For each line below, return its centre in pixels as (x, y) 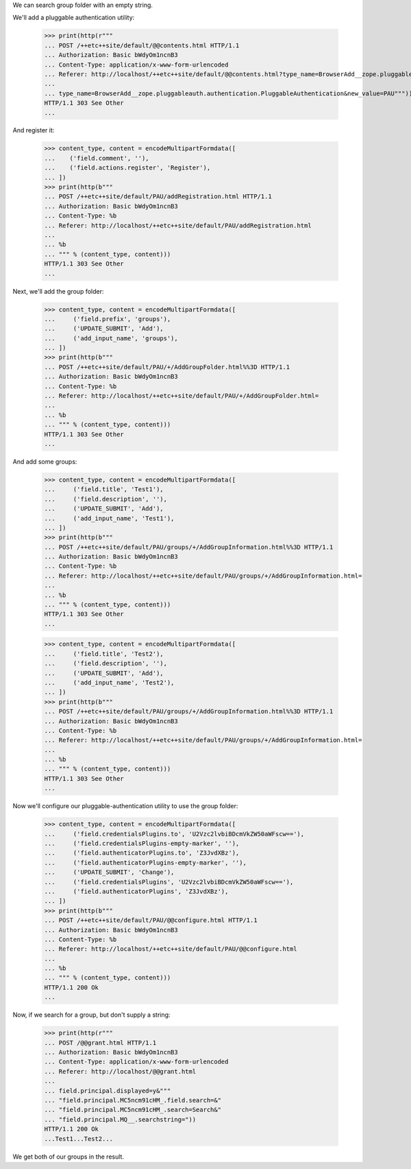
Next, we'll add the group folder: (58, 291)
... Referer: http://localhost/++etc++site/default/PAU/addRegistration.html (178, 225)
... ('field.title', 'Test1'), (104, 489)
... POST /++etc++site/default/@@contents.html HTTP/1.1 (142, 45)
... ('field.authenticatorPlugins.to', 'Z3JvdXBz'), (142, 853)
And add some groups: (45, 461)
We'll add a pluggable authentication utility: (74, 18)
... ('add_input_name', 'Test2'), (109, 682)
